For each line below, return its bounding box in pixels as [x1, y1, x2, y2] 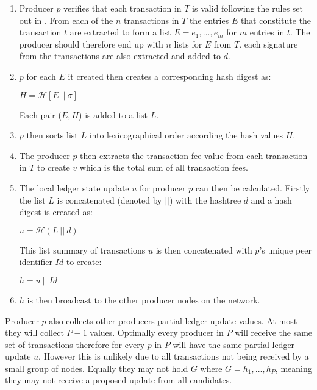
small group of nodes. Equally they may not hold [5, 361, 188, 374]
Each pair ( [19, 108, 62, 121]
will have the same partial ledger [173, 338, 295, 350]
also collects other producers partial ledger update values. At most [49, 314, 297, 327]
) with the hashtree [169, 193, 241, 206]
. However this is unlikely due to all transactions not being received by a [38, 350, 309, 363]
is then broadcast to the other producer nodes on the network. [27, 293, 260, 306]
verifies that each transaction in [63, 2, 182, 14]
